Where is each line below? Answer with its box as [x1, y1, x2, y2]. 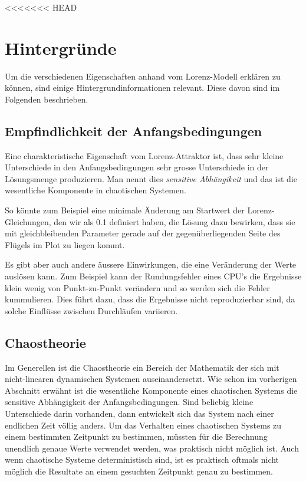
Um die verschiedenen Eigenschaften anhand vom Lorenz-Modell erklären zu [5, 70, 281, 82]
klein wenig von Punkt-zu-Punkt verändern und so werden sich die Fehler [5, 281, 270, 294]
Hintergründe [5, 35, 117, 60]
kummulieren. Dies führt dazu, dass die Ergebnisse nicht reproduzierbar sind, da [5, 293, 295, 305]
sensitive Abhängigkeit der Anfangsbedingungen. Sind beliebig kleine [5, 396, 254, 408]
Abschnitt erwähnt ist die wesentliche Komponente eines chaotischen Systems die [5, 384, 298, 396]
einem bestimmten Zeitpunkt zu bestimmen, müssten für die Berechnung [5, 430, 268, 443]
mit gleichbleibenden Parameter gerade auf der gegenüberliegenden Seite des [5, 227, 281, 239]
